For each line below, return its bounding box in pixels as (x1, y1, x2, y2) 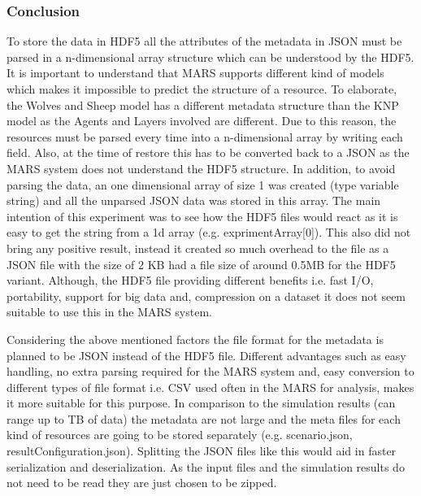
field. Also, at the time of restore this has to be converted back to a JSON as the (7, 144, 410, 161)
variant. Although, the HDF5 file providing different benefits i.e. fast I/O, (7, 272, 374, 289)
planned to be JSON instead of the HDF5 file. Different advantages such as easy (7, 346, 406, 363)
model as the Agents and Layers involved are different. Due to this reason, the (7, 112, 397, 129)
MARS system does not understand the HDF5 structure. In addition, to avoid (7, 159, 396, 176)
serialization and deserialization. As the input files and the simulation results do (7, 458, 405, 475)
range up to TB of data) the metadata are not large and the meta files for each (7, 410, 401, 427)
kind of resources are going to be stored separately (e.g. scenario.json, (7, 426, 353, 443)
